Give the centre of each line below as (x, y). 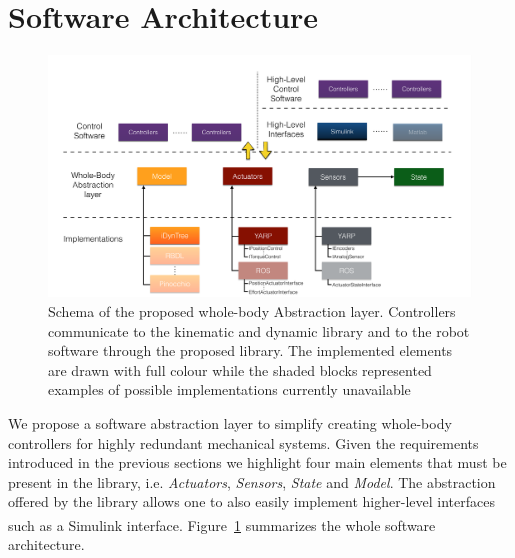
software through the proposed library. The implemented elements (250, 350)
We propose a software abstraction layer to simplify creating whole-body (230, 422)
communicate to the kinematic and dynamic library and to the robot (259, 330)
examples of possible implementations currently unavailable (229, 389)
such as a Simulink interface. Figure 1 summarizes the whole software (222, 524)
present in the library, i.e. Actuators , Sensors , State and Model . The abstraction (252, 481)
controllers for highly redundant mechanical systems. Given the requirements (243, 442)
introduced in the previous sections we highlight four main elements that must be (257, 462)
